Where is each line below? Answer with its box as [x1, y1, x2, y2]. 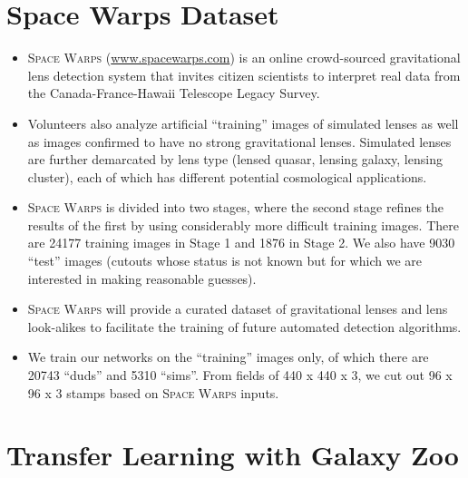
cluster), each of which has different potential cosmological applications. [27, 167, 427, 186]
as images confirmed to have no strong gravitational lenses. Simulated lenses [27, 132, 452, 151]
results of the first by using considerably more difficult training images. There [27, 215, 459, 234]
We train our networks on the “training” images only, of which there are [27, 347, 429, 366]
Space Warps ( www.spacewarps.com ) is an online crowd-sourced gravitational [27, 48, 461, 67]
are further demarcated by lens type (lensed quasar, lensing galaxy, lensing [27, 150, 443, 169]
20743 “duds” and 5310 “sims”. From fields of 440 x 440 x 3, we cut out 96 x [27, 366, 453, 385]
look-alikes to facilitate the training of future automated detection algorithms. [27, 317, 462, 336]
